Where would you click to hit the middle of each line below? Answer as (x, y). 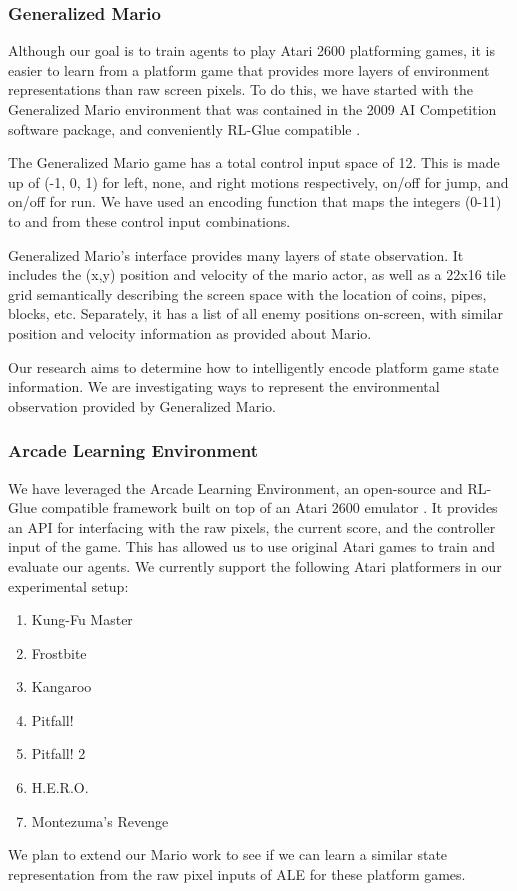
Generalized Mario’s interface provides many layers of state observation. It (236, 254)
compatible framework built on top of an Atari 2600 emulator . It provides (269, 507)
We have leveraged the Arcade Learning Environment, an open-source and (235, 487)
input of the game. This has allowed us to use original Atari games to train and (251, 546)
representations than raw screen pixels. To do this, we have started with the (240, 89)
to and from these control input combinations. (149, 220)
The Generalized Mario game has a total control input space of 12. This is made (254, 162)
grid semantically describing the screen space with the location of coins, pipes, (247, 293)
